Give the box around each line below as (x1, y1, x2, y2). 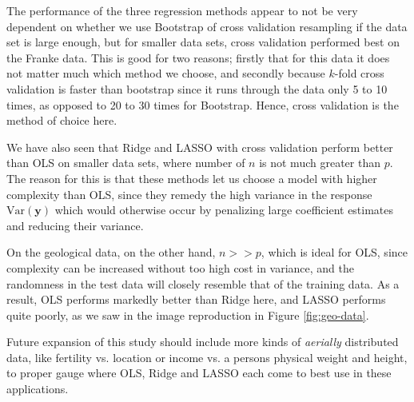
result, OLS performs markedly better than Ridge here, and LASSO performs (6, 291, 386, 308)
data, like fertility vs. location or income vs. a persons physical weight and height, (6, 348, 408, 365)
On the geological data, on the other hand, (6, 244, 216, 261)
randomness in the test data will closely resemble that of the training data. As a (6, 275, 400, 292)
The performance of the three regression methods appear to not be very (6, 2, 358, 18)
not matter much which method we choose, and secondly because (6, 65, 325, 82)
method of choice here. (6, 112, 117, 129)
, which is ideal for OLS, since (261, 244, 408, 261)
